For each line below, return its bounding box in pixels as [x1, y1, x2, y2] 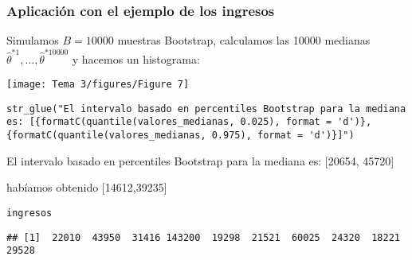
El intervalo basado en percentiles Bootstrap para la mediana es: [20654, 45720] [6, 152, 394, 169]
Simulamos [6, 32, 59, 49]
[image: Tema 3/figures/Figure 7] [6, 79, 190, 91]
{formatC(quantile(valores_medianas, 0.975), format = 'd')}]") [6, 130, 355, 142]
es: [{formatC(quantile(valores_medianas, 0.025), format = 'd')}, [6, 116, 372, 128]
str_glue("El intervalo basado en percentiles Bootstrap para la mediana [6, 103, 406, 114]
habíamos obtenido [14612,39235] [6, 179, 167, 196]
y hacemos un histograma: [72, 50, 200, 67]
